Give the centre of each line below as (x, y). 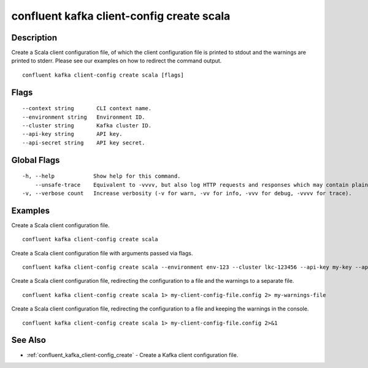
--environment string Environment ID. (84, 117)
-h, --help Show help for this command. (102, 176)
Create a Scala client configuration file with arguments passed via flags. (102, 253)
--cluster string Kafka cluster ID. (87, 126)
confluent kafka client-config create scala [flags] (103, 75)
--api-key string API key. (72, 134)
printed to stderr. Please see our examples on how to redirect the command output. (117, 61)
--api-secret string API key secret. (84, 143)
